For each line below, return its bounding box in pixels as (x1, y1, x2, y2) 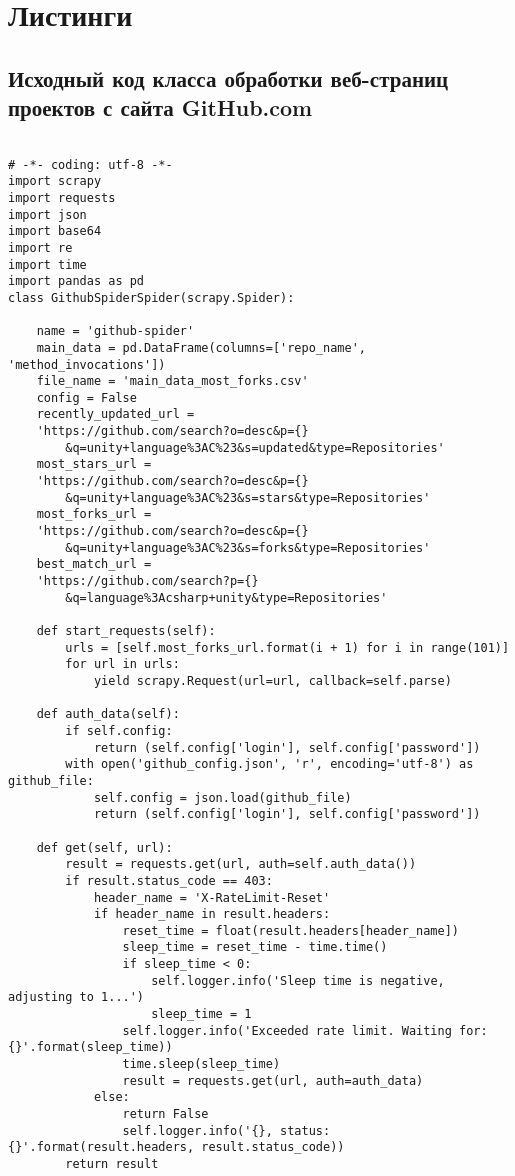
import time (8, 257, 87, 272)
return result (65, 1157, 159, 1171)
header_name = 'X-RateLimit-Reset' (93, 890, 331, 905)
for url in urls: (65, 657, 180, 672)
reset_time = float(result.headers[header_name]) (122, 923, 460, 938)
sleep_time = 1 (151, 1007, 252, 1022)
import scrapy (8, 174, 102, 189)
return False (122, 1107, 209, 1122)
